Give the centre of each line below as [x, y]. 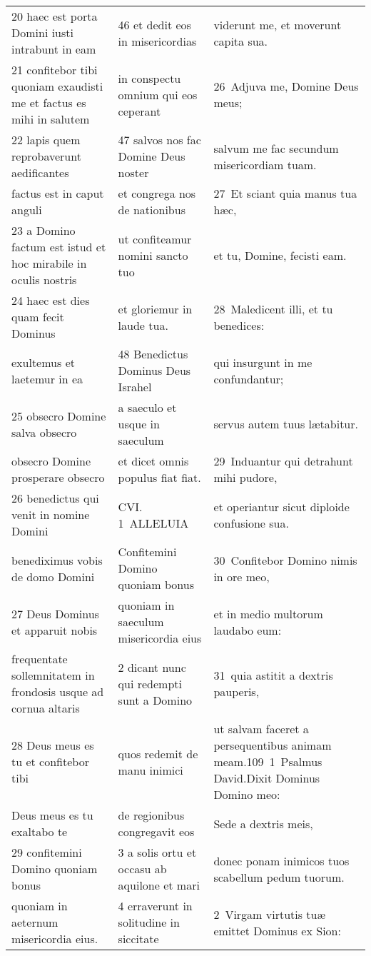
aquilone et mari [159, 885]
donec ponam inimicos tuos [281, 860]
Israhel [135, 387]
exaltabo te [40, 831]
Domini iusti [42, 32]
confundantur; [249, 378]
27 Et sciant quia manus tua [285, 193]
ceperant [139, 111]
